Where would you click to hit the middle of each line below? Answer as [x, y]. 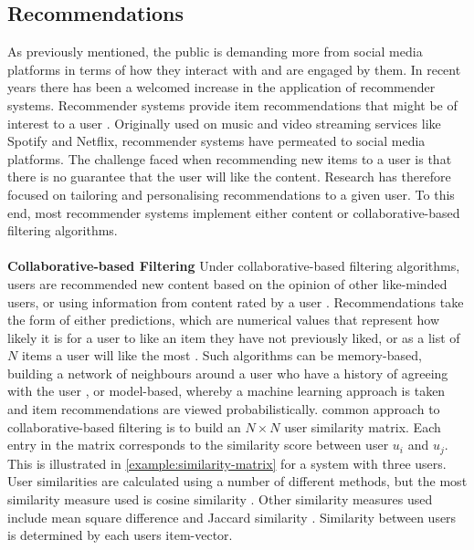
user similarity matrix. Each [363, 426]
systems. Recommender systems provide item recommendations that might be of [232, 104]
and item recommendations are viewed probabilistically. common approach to [224, 409]
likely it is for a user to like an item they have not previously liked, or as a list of [234, 337]
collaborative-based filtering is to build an [124, 426]
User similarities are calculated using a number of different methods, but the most [237, 481]
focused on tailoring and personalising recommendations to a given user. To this [231, 194]
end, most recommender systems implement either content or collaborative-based [234, 212]
